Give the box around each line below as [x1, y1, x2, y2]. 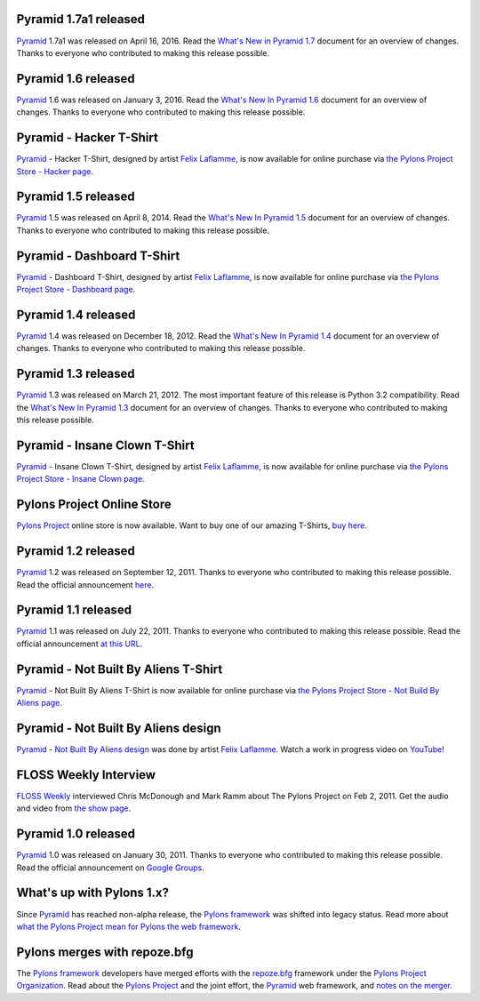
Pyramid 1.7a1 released [16, 12, 146, 27]
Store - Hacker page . [16, 165, 93, 177]
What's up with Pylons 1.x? [16, 885, 169, 901]
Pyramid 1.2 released [16, 543, 135, 559]
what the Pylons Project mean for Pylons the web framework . [16, 921, 242, 932]
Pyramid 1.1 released [16, 603, 132, 618]
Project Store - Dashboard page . [16, 284, 136, 295]
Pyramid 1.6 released [16, 71, 135, 86]
